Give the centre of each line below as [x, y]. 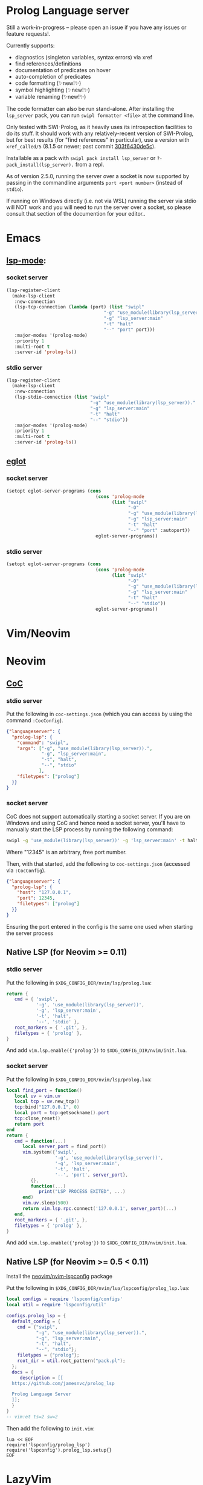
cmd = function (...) [40, 1141]
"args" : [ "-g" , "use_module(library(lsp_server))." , [85, 748]
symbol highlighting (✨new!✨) [53, 90]
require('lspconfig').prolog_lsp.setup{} [59, 1450]
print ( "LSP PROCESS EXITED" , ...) [82, 1192]
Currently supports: [31, 45]
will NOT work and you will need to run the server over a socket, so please [99, 207]
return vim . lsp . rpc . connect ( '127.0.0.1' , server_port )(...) [99, 1209]
